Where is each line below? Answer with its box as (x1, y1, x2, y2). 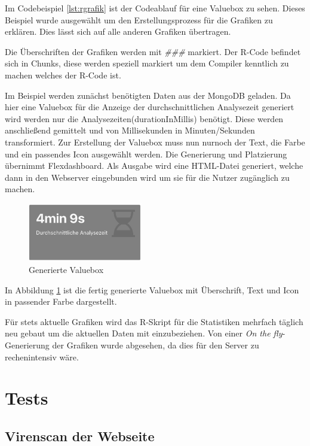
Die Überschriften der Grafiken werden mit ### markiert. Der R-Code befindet (5, 45, 301, 57)
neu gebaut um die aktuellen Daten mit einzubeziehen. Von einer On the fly (5, 327, 283, 339)
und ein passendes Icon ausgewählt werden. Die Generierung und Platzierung (5, 147, 287, 160)
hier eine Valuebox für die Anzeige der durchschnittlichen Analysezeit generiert (5, 101, 294, 113)
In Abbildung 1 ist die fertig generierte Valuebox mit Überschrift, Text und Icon (5, 283, 299, 296)
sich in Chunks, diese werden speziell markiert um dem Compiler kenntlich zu (5, 57, 289, 69)
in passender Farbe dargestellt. (5, 295, 117, 308)
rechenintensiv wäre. (5, 350, 79, 363)
